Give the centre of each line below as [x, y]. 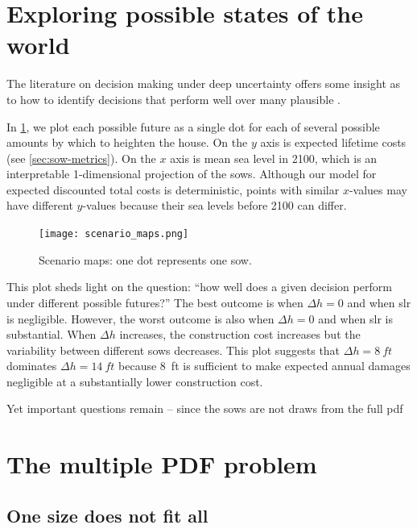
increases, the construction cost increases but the [240, 334]
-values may [378, 189]
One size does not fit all [107, 515]
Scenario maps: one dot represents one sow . [145, 259]
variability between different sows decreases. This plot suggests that [173, 350]
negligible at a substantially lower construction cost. [135, 381]
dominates [32, 366]
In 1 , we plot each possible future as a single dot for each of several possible [193, 126]
